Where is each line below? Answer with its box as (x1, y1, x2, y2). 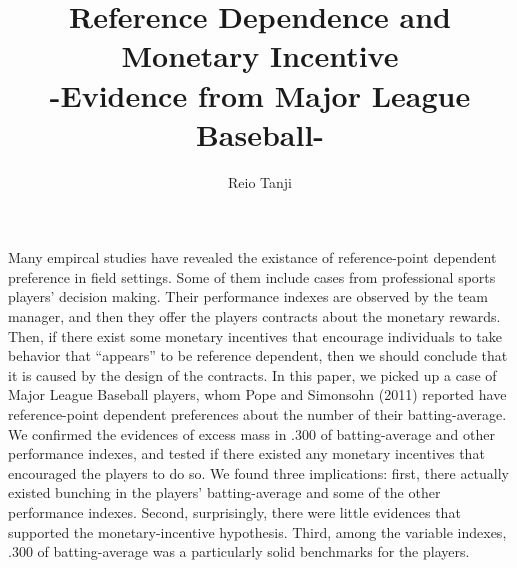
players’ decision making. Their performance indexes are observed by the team (8, 286, 489, 307)
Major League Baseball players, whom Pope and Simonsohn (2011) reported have (8, 384, 507, 405)
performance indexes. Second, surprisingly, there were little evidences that (8, 502, 461, 522)
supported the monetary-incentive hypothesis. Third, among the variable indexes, (8, 521, 507, 542)
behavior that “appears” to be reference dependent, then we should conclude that (8, 345, 508, 366)
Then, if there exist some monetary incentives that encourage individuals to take (8, 325, 502, 346)
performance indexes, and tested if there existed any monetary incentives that (8, 443, 485, 464)
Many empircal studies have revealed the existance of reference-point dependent (8, 247, 497, 268)
